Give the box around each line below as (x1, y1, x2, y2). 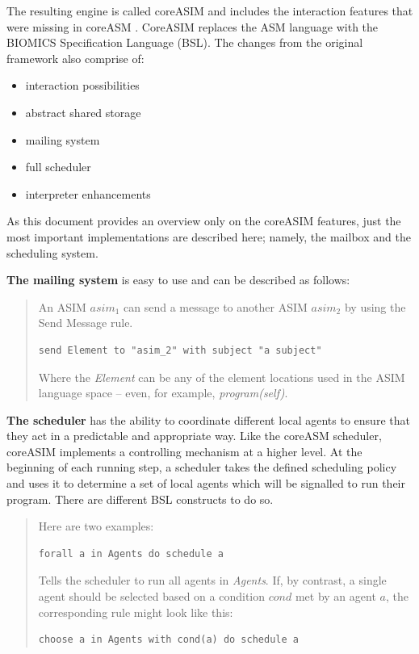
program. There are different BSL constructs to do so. (6, 490, 274, 507)
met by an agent (295, 588, 376, 605)
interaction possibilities (25, 77, 140, 94)
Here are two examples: (38, 518, 154, 535)
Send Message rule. (38, 314, 133, 331)
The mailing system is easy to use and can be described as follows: (6, 271, 350, 288)
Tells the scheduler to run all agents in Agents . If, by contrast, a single (38, 572, 387, 589)
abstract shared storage (25, 103, 141, 120)
